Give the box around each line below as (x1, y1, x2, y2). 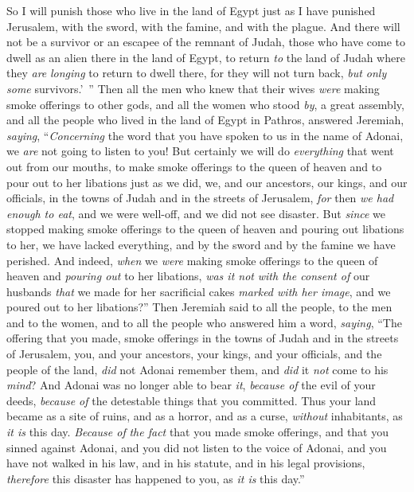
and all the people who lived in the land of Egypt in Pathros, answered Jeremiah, (6, 111, 404, 128)
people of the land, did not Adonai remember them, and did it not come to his (6, 361, 389, 377)
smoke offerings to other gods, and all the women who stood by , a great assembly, (6, 96, 404, 112)
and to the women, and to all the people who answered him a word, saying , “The (6, 314, 402, 330)
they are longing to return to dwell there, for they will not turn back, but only (6, 64, 387, 81)
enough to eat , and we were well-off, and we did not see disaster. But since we (6, 205, 386, 221)
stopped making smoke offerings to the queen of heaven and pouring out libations (6, 221, 404, 237)
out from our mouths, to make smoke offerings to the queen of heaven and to (6, 158, 382, 174)
